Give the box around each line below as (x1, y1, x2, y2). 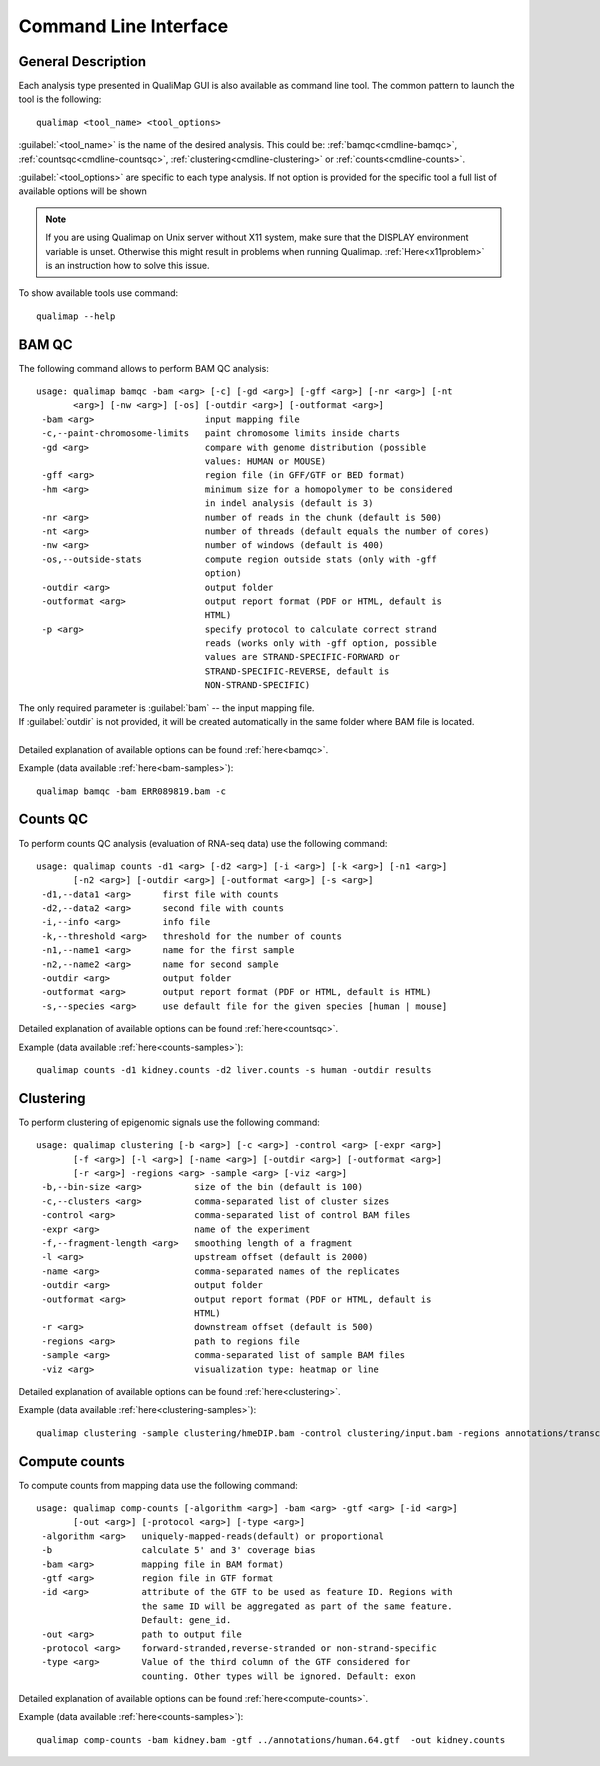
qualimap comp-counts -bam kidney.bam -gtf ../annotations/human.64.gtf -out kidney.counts (36, 1734, 506, 1745)
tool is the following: (18, 93, 102, 105)
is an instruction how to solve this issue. (45, 259, 210, 271)
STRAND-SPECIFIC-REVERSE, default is (204, 665, 390, 677)
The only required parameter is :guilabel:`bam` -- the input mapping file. (18, 701, 315, 714)
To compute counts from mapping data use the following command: (18, 1479, 299, 1491)
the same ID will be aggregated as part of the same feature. (141, 1600, 453, 1612)
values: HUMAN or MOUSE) (204, 456, 327, 467)
